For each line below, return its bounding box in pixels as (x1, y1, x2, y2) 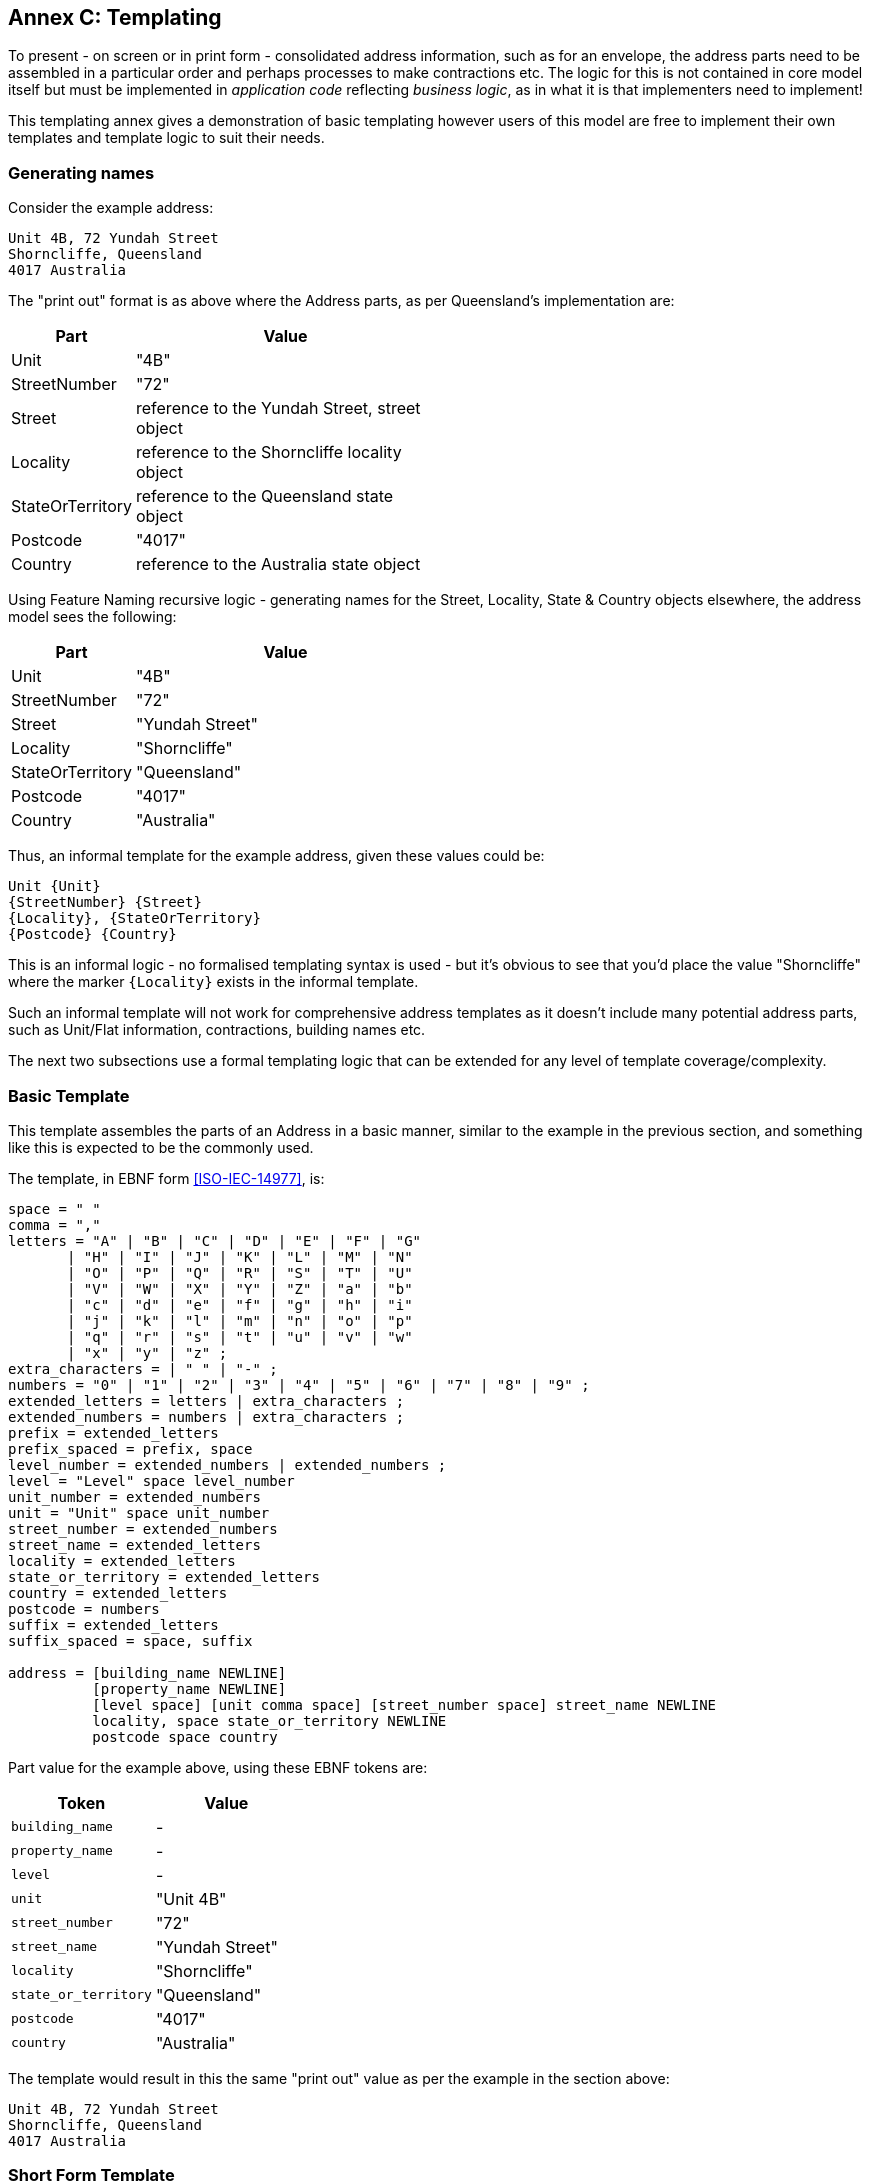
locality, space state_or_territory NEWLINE (92, 1712, 447, 1729)
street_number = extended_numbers (8, 1520, 278, 1537)
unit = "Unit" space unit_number (8, 1504, 270, 1521)
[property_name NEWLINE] (92, 1680, 287, 1697)
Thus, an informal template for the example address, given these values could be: (8, 847, 545, 865)
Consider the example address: (8, 199, 214, 217)
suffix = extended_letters (8, 1616, 219, 1633)
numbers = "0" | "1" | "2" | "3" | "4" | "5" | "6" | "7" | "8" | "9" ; (8, 1376, 590, 1393)
